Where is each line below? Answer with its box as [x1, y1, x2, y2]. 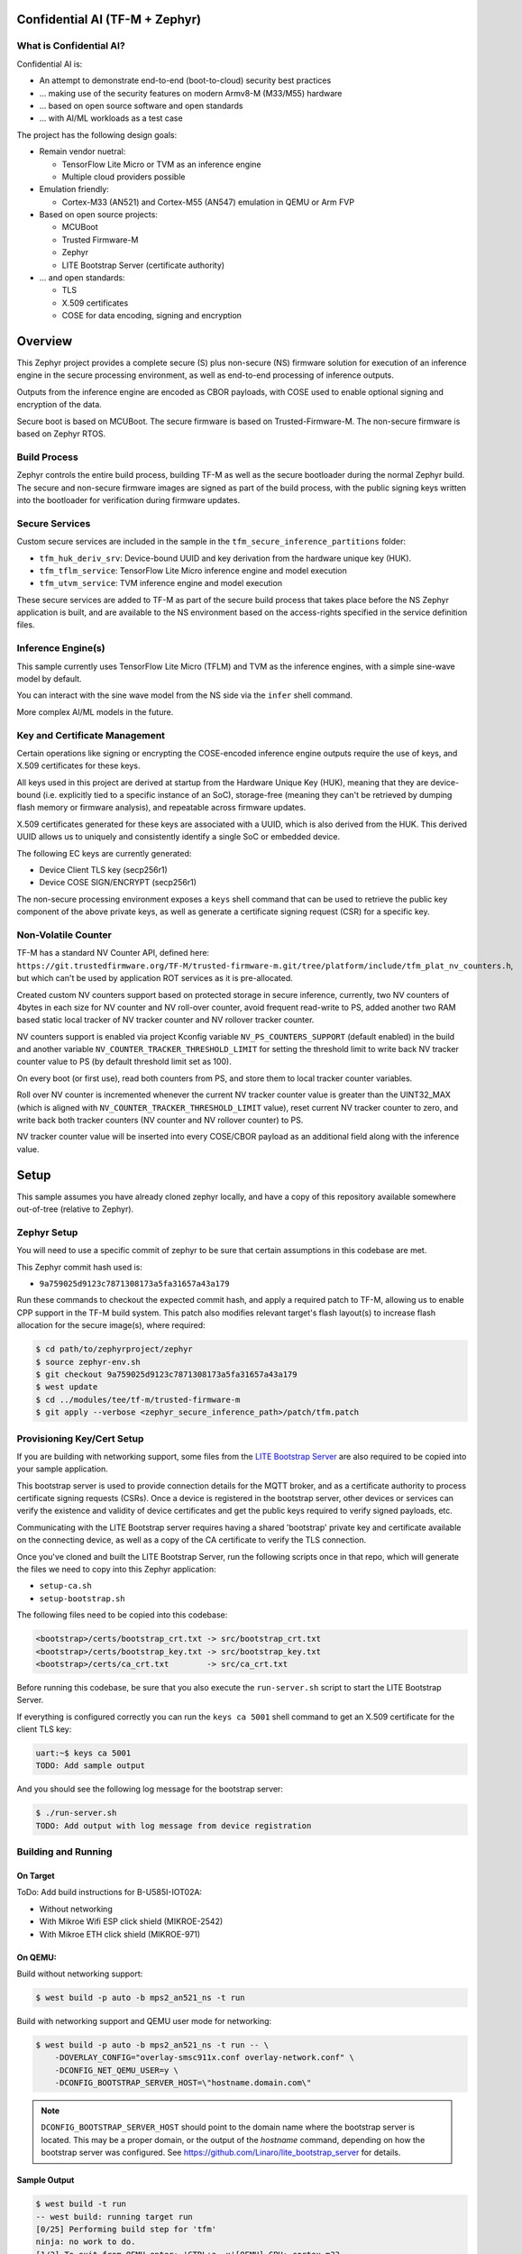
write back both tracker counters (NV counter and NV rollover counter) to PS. [16, 1114, 304, 1126]
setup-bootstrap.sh [39, 1593, 125, 1604]
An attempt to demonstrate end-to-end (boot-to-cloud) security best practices [39, 75, 332, 86]
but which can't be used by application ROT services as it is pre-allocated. [16, 973, 293, 984]
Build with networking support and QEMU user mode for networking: [16, 2015, 272, 2026]
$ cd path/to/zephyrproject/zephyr [35, 1344, 193, 1354]
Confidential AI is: [16, 59, 83, 69]
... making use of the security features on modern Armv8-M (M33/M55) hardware [39, 87, 343, 98]
